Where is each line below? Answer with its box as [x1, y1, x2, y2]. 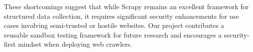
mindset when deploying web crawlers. [18, 39, 133, 49]
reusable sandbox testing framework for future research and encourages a [4, 29, 222, 39]
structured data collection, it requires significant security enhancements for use [4, 11, 239, 21]
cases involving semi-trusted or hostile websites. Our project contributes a [4, 20, 224, 30]
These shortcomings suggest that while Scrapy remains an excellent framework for [4, 1, 249, 11]
